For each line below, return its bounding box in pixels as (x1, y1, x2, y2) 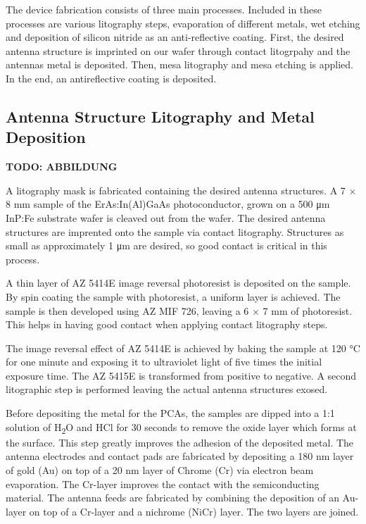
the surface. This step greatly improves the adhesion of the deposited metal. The (6, 435, 354, 449)
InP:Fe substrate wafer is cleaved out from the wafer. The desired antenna (6, 210, 326, 225)
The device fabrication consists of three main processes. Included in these (6, 2, 322, 16)
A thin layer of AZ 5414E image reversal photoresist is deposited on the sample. (6, 275, 351, 290)
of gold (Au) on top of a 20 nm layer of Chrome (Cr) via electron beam (6, 462, 314, 477)
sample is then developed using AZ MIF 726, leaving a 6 (6, 303, 249, 318)
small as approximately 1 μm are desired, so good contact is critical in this (6, 238, 327, 253)
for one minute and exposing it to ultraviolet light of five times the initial (6, 354, 322, 369)
